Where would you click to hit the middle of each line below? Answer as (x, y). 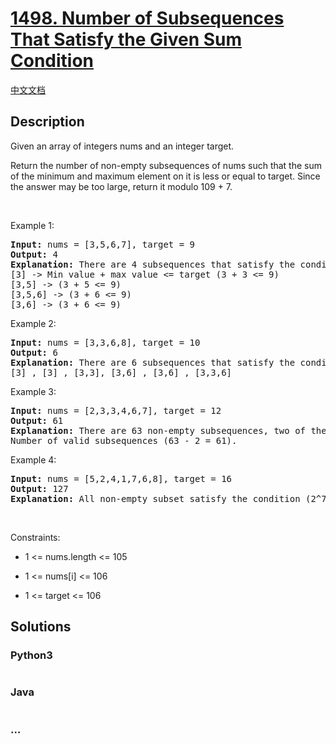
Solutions (41, 627)
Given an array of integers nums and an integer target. (122, 146)
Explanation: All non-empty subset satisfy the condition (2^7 (168, 498)
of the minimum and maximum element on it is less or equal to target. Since (165, 176)
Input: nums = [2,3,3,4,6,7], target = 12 (116, 410)
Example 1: (32, 225)
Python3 (31, 655)
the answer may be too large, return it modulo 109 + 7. (121, 186)
